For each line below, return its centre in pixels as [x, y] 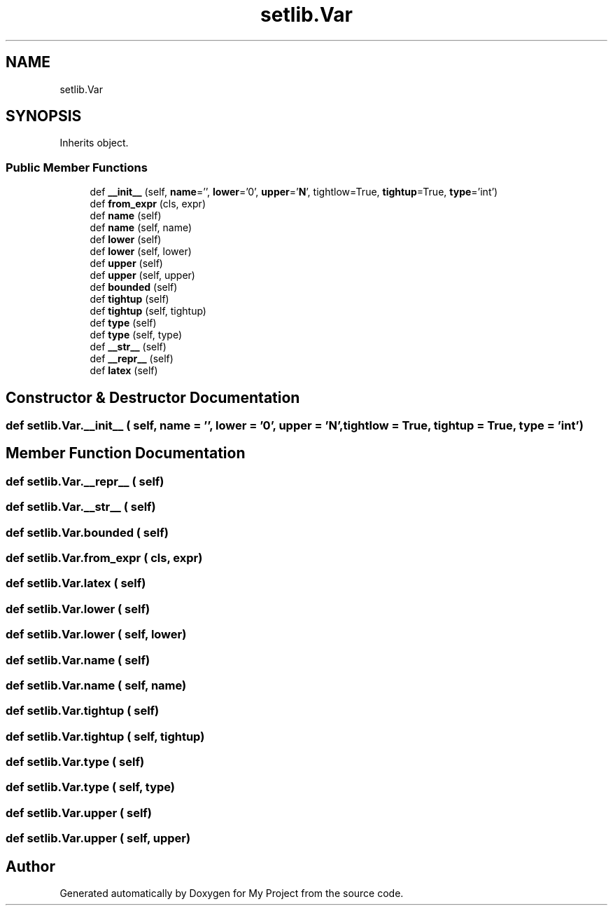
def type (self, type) [136, 335]
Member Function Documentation [126, 453]
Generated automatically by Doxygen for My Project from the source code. [232, 893]
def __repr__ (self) [132, 359]
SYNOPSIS [44, 116]
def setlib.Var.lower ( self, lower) [96, 635]
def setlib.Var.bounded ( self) [87, 532]
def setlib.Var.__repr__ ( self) [85, 481]
